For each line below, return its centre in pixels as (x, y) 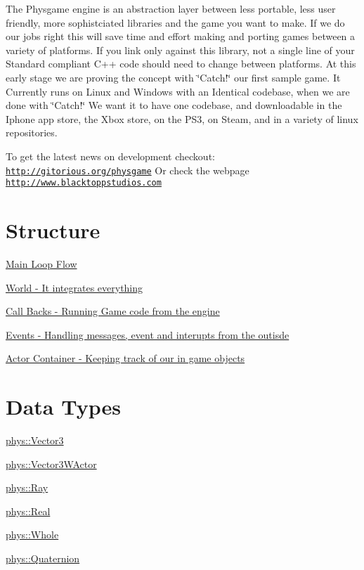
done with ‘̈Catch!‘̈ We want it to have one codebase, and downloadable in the (174, 105)
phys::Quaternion (43, 558)
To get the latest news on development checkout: (110, 156)
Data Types (63, 407)
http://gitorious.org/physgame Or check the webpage (128, 170)
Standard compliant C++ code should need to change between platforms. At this (181, 64)
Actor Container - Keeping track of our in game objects (125, 358)
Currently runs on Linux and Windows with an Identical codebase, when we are (178, 91)
